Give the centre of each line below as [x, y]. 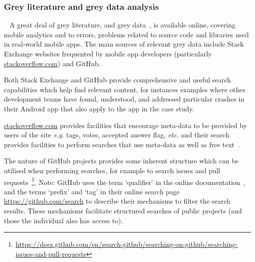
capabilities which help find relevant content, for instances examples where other [125, 89]
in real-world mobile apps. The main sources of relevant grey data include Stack [124, 44]
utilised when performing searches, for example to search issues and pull [112, 170]
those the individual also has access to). [64, 220]
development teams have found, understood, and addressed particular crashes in [124, 99]
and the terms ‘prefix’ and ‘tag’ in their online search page [92, 191]
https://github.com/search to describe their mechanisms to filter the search [117, 201]
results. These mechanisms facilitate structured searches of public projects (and [123, 210]
